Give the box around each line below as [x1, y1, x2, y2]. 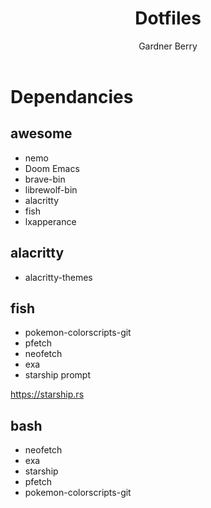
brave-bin [24, 173, 66, 185]
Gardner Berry [138, 40, 198, 52]
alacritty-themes [24, 271, 93, 283]
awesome [10, 125, 73, 142]
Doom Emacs [24, 162, 80, 174]
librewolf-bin [24, 183, 78, 196]
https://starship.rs [10, 388, 85, 401]
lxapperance [24, 215, 77, 227]
